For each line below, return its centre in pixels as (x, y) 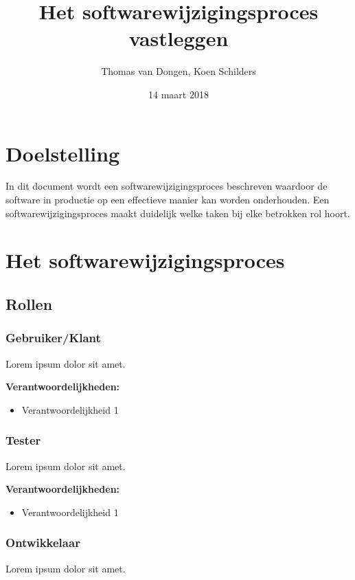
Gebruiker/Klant (53, 338)
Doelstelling (63, 153)
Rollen (29, 303)
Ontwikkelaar (43, 543)
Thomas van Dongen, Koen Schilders (179, 71)
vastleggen (179, 38)
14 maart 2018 (179, 94)
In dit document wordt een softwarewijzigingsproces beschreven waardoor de (167, 186)
